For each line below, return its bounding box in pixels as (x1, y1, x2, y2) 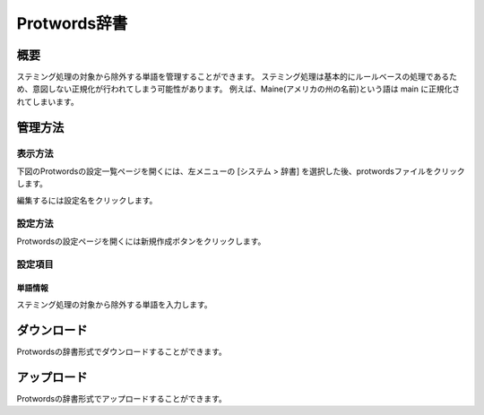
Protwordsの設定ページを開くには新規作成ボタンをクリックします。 (16, 236, 266, 246)
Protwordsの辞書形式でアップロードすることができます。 (16, 393, 228, 403)
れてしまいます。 (16, 96, 80, 107)
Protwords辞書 (16, 13, 128, 33)
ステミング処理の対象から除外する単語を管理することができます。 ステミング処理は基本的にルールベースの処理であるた (16, 72, 457, 82)
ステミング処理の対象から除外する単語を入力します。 (16, 298, 212, 309)
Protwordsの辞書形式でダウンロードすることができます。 (16, 346, 228, 357)
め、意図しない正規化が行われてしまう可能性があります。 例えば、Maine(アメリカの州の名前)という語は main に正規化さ (16, 83, 461, 94)
